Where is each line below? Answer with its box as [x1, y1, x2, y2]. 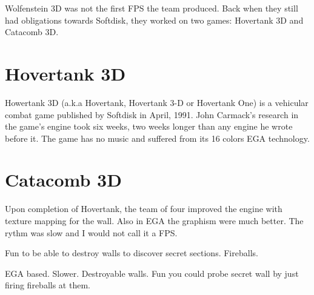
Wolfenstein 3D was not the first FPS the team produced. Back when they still [5, 2, 298, 14]
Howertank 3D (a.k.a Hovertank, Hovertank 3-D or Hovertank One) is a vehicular [5, 96, 309, 108]
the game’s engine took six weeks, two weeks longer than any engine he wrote [5, 120, 293, 133]
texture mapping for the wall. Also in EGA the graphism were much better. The [5, 214, 304, 227]
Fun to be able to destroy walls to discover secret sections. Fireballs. [5, 247, 258, 259]
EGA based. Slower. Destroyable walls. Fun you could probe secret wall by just [5, 267, 299, 279]
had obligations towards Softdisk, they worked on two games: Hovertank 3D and [5, 13, 304, 26]
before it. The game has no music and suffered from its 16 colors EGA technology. [5, 131, 310, 144]
